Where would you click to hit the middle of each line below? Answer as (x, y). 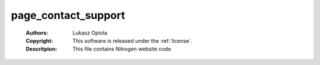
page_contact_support (68, 15)
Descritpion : (41, 49)
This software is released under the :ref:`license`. (132, 40)
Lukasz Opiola (90, 33)
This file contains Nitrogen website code (122, 49)
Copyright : (39, 40)
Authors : (37, 33)
